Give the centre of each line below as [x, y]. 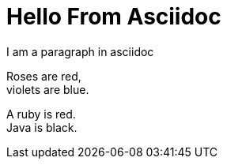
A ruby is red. [41, 114]
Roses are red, [44, 76]
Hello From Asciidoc [114, 17]
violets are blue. [48, 89]
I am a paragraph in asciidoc [80, 51]
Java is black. [42, 127]
